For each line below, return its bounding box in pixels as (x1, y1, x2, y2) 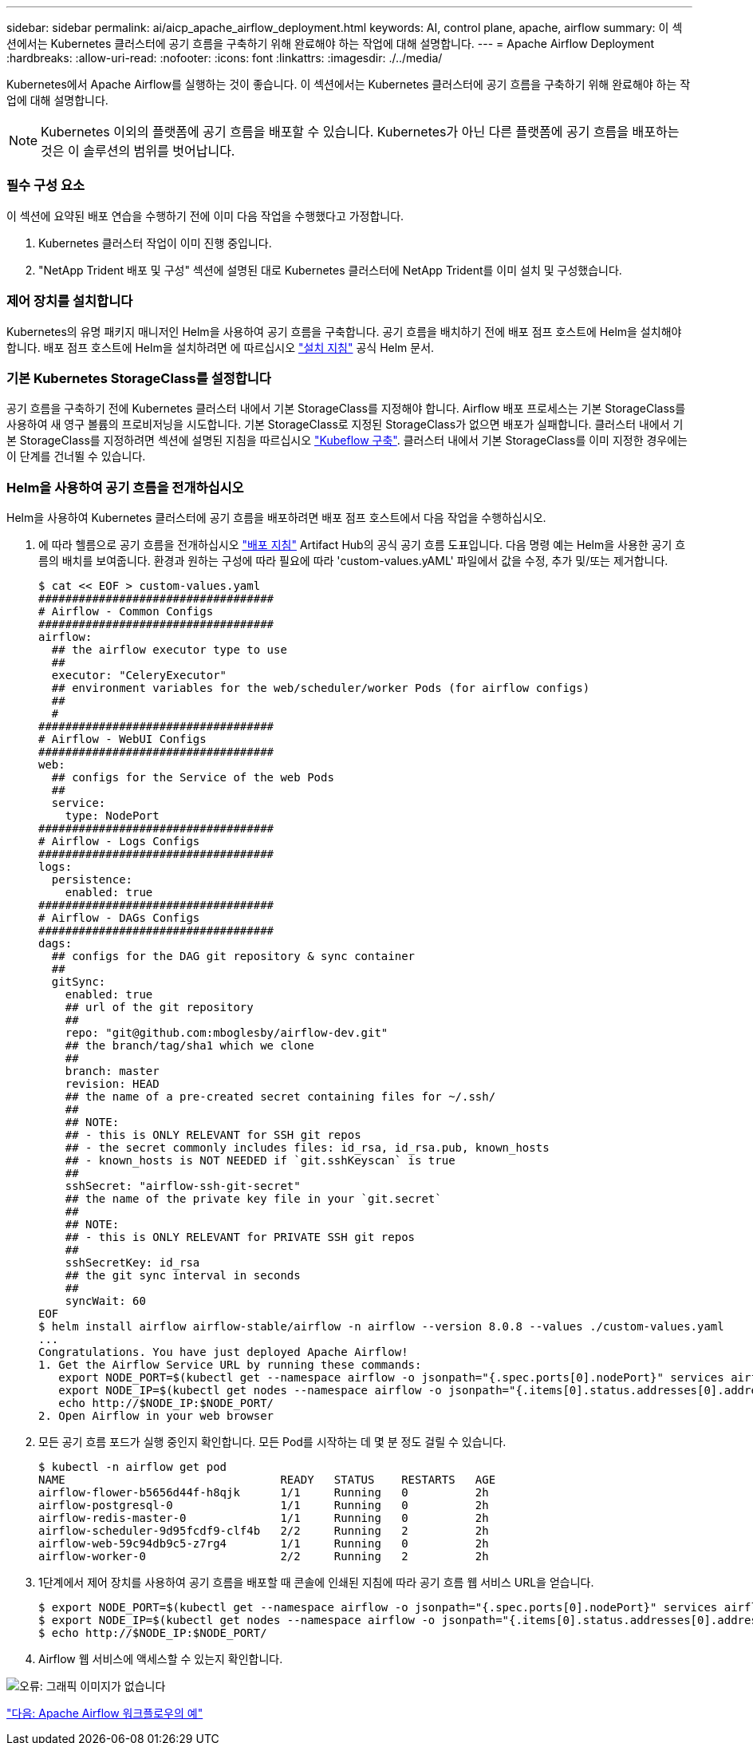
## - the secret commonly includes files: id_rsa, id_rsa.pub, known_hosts (65, 1141, 550, 1154)
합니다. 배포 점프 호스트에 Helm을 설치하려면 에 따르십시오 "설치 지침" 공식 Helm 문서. (6, 340, 435, 354)
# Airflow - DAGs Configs (38, 911, 200, 924)
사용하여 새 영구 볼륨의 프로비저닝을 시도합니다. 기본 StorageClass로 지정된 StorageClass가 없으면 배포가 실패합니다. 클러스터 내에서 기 (6, 417, 684, 432)
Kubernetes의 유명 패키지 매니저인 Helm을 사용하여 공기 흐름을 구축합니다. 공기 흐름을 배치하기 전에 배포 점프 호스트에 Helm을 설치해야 (6, 324, 682, 338)
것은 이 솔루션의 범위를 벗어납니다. (41, 143, 235, 159)
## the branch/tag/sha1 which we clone (65, 1039, 314, 1052)
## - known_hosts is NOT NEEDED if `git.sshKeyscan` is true (65, 1154, 455, 1167)
